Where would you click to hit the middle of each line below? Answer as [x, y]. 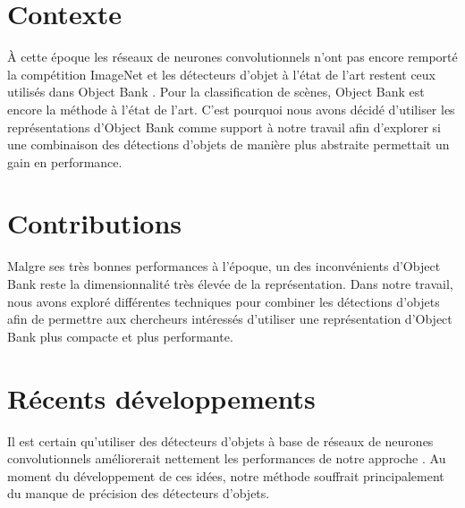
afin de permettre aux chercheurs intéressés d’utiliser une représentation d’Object [230, 319]
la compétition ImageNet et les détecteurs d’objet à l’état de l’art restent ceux [222, 74]
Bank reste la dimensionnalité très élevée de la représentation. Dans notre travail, [230, 284]
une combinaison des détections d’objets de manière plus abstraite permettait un [228, 144]
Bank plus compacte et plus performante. [120, 336]
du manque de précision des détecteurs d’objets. [139, 493]
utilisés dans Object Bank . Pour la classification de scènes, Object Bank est [216, 92]
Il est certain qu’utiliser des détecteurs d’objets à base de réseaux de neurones [220, 440]
